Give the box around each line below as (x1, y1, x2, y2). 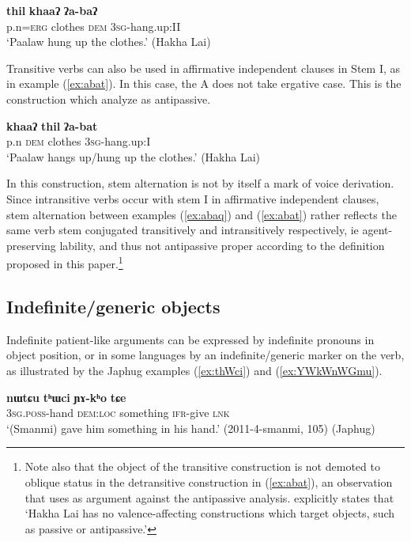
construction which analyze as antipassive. (6, 90, 211, 107)
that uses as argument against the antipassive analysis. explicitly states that (25, 489, 394, 506)
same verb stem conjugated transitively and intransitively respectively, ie (6, 222, 359, 238)
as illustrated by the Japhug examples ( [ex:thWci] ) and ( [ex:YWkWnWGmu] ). (6, 362, 383, 378)
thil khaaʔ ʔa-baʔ (6, 2, 98, 18)
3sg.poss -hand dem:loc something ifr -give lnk (6, 404, 230, 421)
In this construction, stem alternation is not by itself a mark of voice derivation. (6, 175, 394, 191)
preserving (6, 237, 56, 253)
